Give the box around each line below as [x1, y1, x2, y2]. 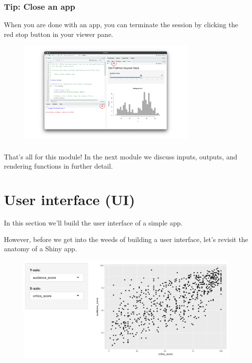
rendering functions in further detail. [4, 161, 113, 171]
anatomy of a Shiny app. [4, 243, 77, 254]
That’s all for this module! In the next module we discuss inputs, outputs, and [4, 151, 237, 161]
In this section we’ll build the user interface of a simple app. [4, 218, 183, 228]
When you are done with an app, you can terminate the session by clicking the [4, 19, 238, 30]
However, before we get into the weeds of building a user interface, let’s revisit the [4, 234, 248, 244]
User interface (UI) [4, 190, 135, 209]
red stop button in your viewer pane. [4, 29, 113, 39]
